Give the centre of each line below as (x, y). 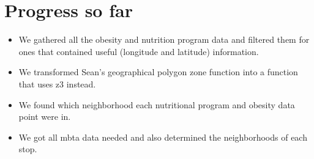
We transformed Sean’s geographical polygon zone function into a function (158, 72)
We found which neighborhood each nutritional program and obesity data (157, 104)
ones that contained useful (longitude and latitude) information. (139, 51)
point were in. (45, 116)
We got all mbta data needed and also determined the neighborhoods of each (163, 137)
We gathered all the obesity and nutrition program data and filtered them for (164, 39)
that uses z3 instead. (57, 83)
